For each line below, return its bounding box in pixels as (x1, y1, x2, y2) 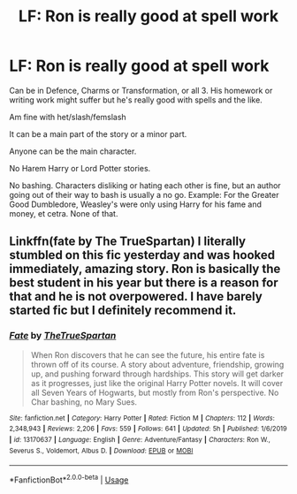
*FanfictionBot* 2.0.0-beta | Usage (9, 473, 129, 485)
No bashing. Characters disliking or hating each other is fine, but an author (9, 179, 281, 191)
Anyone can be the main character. (9, 146, 137, 156)
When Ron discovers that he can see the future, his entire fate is (30, 349, 265, 360)
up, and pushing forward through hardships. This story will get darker (30, 369, 285, 379)
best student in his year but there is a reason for (9, 276, 278, 291)
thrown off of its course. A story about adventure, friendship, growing (30, 359, 285, 369)
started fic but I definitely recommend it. (9, 303, 237, 318)
